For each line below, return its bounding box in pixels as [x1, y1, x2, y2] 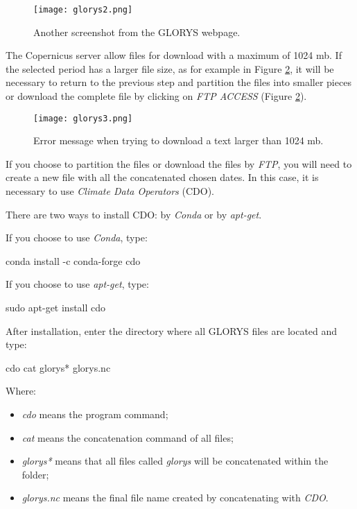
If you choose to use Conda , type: [6, 230, 148, 245]
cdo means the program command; [21, 407, 168, 421]
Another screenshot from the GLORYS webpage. [33, 24, 241, 39]
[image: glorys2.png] [33, 5, 133, 15]
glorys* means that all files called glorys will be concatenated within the [21, 454, 329, 468]
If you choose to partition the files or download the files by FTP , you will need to [6, 156, 352, 171]
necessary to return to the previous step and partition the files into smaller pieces [6, 75, 351, 89]
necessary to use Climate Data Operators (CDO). [6, 184, 215, 198]
